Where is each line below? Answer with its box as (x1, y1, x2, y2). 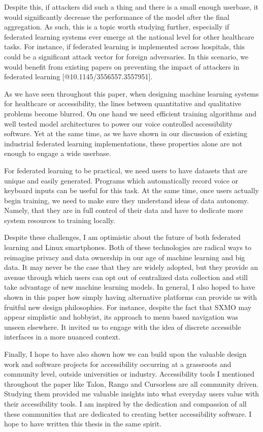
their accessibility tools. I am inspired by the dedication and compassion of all (4, 398, 247, 409)
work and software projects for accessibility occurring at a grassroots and (4, 358, 232, 369)
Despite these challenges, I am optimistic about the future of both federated (4, 232, 241, 242)
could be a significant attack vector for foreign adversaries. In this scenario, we (4, 51, 249, 61)
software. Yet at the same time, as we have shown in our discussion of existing (4, 128, 247, 139)
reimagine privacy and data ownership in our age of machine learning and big (4, 252, 245, 262)
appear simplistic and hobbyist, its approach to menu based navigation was (4, 312, 239, 322)
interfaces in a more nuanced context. (4, 331, 121, 342)
